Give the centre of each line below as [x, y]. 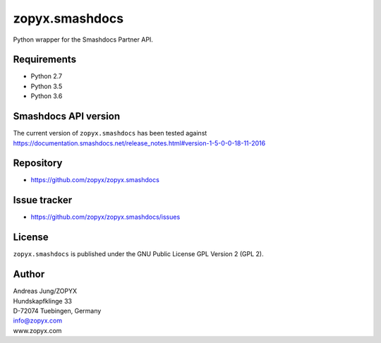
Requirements [45, 60]
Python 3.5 [47, 86]
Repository [38, 163]
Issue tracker [43, 200]
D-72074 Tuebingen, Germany [57, 311]
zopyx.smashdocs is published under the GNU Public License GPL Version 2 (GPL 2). [138, 254]
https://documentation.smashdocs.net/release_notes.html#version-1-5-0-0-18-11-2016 [139, 143]
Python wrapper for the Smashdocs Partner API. [83, 40]
